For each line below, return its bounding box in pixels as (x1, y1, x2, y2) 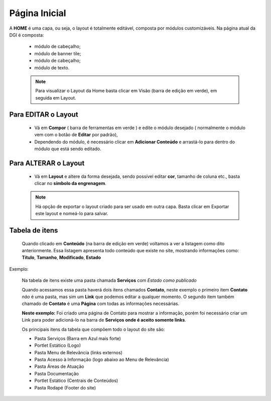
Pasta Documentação (34, 370, 79, 376)
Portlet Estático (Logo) (34, 342, 81, 349)
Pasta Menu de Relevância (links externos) (34, 349, 123, 355)
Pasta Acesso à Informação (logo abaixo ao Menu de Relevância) (34, 357, 169, 363)
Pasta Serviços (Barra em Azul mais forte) (34, 335, 121, 341)
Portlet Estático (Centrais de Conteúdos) (34, 377, 118, 384)
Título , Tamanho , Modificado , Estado (22, 254, 101, 261)
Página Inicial (9, 8, 66, 19)
